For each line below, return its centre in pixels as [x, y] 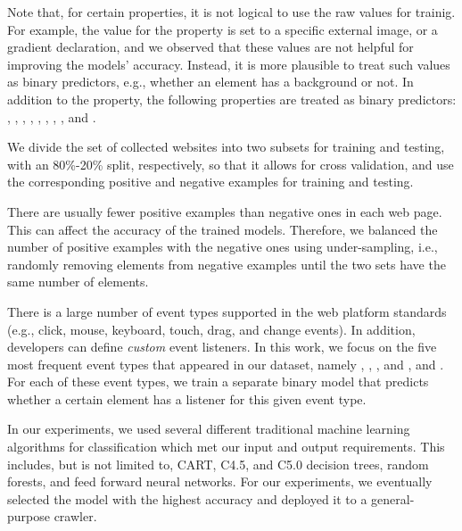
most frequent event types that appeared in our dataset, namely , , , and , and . [226, 364]
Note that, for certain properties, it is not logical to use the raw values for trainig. [231, 12]
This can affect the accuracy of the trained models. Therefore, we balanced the [223, 229]
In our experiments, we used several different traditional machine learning [209, 429]
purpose [29, 516]
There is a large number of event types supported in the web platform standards [227, 311]
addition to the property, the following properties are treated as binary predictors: [232, 99]
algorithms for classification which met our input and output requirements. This [226, 447]
